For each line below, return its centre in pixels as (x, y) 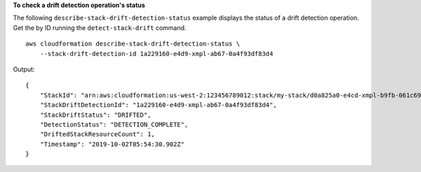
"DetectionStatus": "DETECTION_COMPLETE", (114, 124)
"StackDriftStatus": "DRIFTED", (95, 115)
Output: (24, 69)
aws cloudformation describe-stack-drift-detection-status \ (133, 44)
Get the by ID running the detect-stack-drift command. (100, 27)
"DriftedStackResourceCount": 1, (98, 134)
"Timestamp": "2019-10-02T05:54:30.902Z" (112, 144)
